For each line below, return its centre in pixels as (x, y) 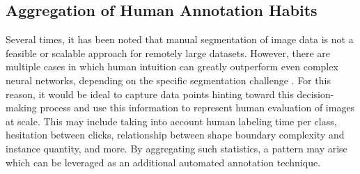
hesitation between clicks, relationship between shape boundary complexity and (175, 135)
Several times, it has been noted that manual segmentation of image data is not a (180, 39)
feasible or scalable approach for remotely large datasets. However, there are (168, 53)
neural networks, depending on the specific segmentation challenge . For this (168, 80)
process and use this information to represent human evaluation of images (197, 108)
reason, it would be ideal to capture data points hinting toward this (150, 94)
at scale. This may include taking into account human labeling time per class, (171, 121)
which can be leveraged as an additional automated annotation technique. (163, 162)
